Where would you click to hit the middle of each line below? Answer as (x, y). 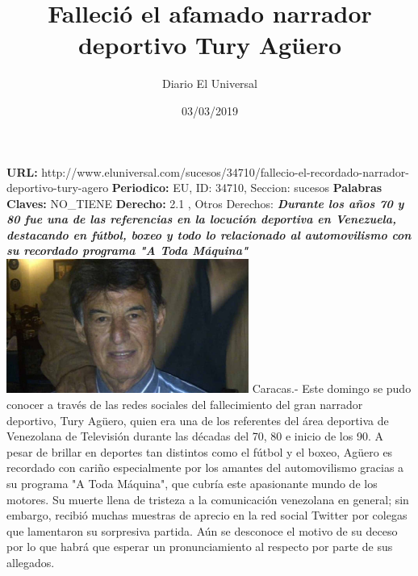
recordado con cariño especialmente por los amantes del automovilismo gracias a (205, 467)
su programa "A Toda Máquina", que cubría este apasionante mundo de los (192, 484)
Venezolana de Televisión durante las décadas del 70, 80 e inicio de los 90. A (195, 436)
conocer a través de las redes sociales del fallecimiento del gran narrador (185, 405)
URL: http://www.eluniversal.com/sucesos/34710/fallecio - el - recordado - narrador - (208, 171)
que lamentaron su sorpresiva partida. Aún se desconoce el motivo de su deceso (202, 530)
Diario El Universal (209, 83)
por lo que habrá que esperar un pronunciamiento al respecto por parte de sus (200, 547)
